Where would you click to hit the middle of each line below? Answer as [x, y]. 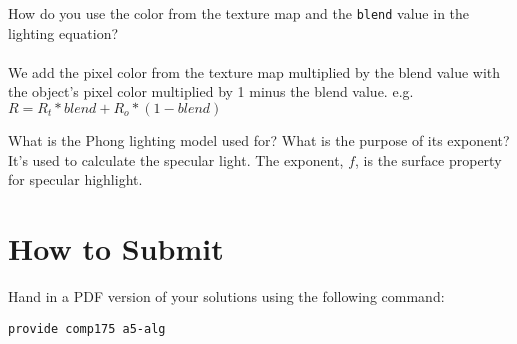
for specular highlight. [75, 179]
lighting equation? [63, 32]
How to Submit [116, 248]
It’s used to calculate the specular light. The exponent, [176, 159]
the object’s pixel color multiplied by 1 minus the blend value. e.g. [211, 91]
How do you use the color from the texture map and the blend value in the [239, 13]
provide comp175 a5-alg [87, 328]
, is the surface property [428, 159]
